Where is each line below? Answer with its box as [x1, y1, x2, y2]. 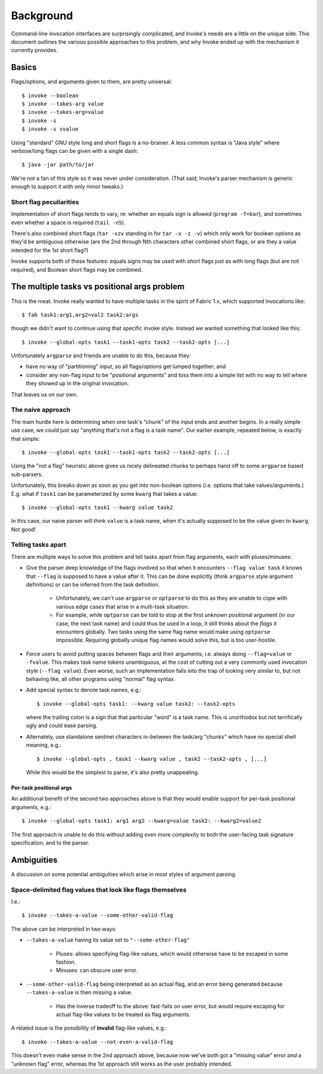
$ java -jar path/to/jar [22, 161, 95, 168]
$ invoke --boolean [22, 92, 79, 99]
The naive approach [11, 405, 71, 414]
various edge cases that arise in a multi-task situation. [56, 603, 190, 610]
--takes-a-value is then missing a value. [26, 989, 133, 996]
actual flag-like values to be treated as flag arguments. [56, 1010, 191, 1018]
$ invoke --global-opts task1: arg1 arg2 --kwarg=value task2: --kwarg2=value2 [22, 817, 261, 825]
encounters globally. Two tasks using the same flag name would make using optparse [56, 628, 270, 635]
